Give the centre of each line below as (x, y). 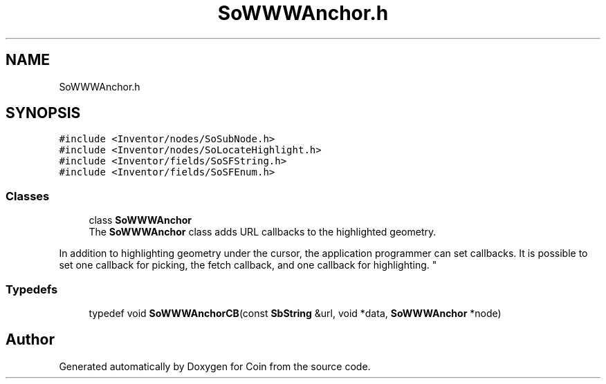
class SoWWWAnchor (140, 220)
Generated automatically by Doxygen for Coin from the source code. (215, 366)
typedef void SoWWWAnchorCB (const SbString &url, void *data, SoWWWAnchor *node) (295, 313)
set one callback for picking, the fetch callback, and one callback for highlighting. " (248, 265)
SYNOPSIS (43, 113)
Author (30, 340)
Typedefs (32, 289)
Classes (28, 196)
